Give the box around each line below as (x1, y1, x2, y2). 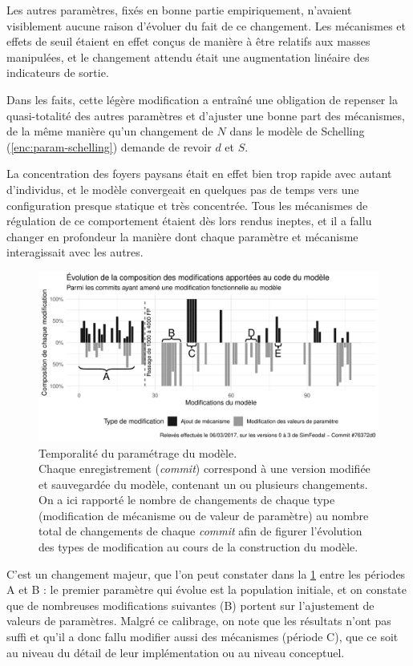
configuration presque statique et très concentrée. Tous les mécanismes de (6, 196, 368, 213)
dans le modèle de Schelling (229, 123, 365, 139)
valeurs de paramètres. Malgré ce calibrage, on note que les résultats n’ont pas (6, 612, 391, 629)
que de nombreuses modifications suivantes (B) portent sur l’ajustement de (6, 596, 375, 613)
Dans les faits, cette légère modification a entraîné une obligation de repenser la (6, 91, 398, 107)
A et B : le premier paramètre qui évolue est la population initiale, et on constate (6, 581, 407, 598)
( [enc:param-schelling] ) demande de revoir (6, 138, 212, 155)
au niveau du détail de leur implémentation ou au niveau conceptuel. (6, 644, 345, 660)
